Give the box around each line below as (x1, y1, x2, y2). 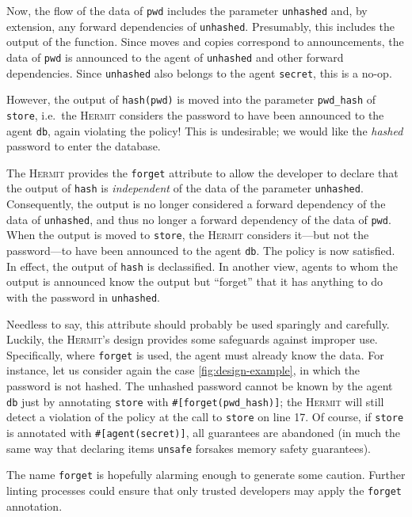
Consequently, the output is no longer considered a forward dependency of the (6, 196, 386, 212)
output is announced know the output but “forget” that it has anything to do (6, 273, 383, 290)
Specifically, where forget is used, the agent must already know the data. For (6, 346, 384, 363)
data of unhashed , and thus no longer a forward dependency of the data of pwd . (6, 211, 391, 227)
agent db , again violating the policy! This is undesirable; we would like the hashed (6, 122, 403, 139)
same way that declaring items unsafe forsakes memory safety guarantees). (6, 439, 372, 456)
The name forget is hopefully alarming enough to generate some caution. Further (6, 466, 406, 483)
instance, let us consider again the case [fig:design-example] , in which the (6, 362, 360, 378)
